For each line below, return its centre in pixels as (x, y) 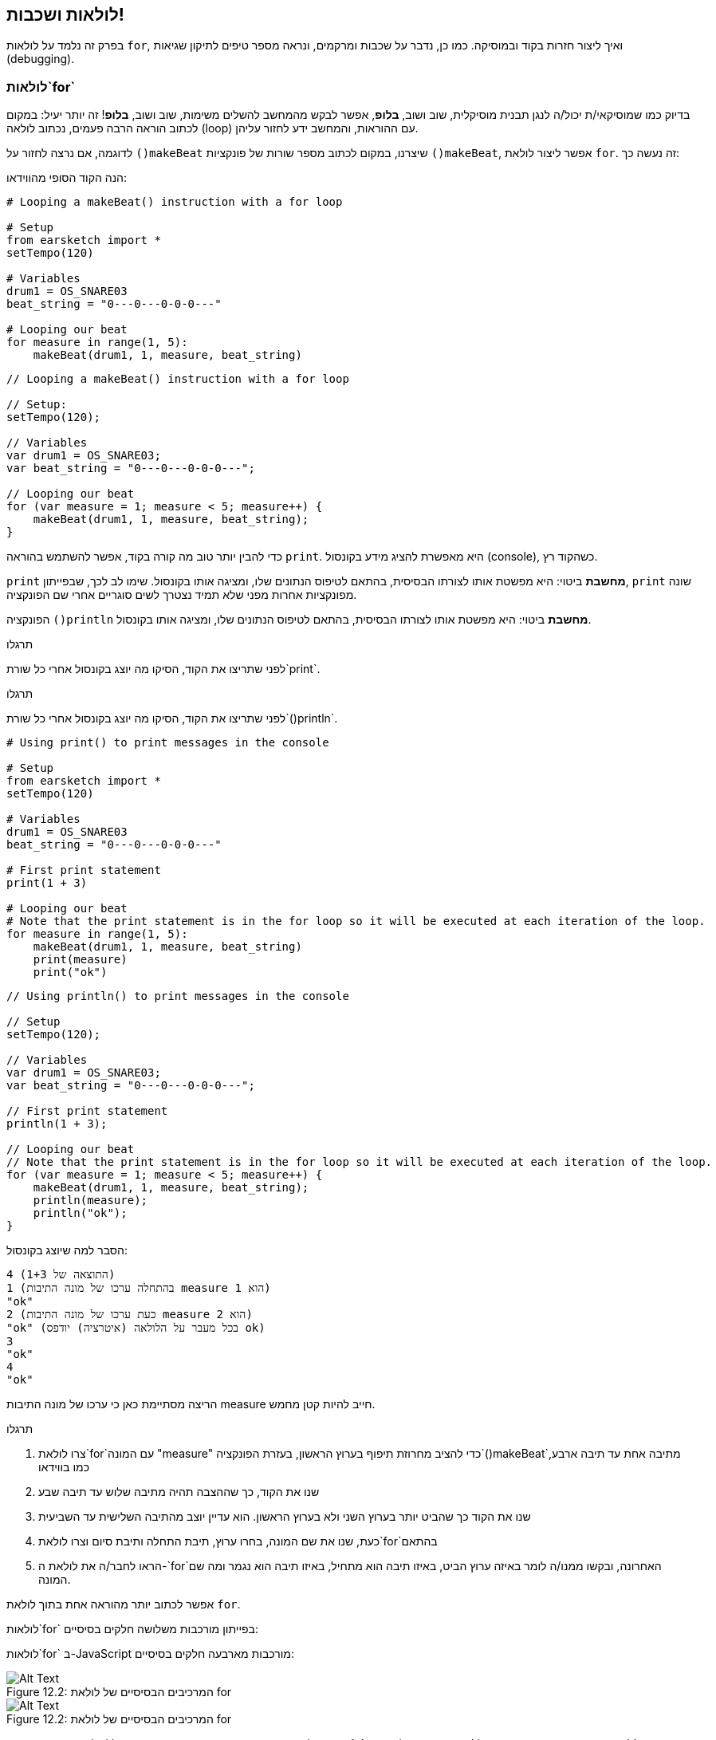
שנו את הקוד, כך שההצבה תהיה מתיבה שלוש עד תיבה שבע (179, 1492)
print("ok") (70, 972)
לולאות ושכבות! (65, 15)
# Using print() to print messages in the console (168, 743)
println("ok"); (80, 1213)
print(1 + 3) (47, 883)
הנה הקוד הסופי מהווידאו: (67, 178)
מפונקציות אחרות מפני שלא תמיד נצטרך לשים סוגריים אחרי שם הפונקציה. (182, 595)
